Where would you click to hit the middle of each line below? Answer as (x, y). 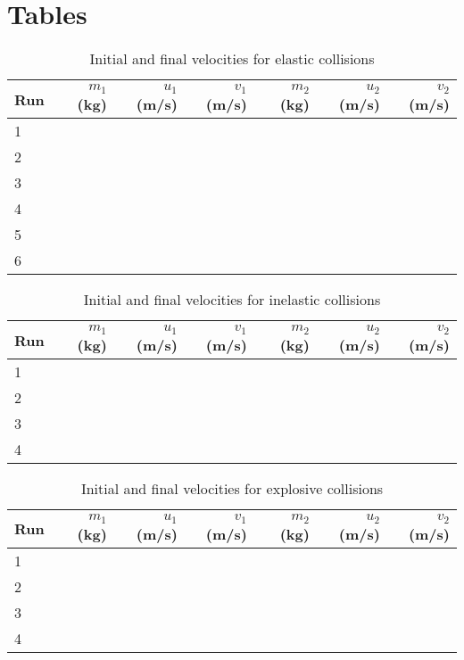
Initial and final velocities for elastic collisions (232, 59)
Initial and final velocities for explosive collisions (232, 488)
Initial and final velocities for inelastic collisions (232, 300)
